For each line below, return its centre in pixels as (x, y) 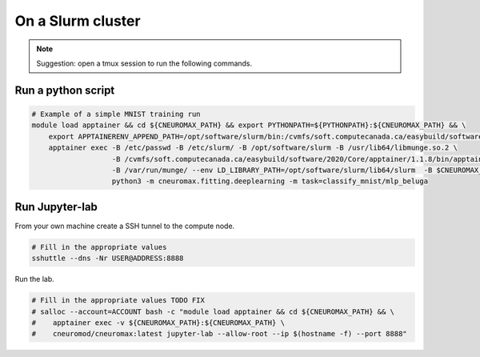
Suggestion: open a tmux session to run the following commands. (144, 63)
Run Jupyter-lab (56, 207)
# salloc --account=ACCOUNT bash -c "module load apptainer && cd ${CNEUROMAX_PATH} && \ (213, 311)
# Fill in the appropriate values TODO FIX (118, 301)
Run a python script (65, 90)
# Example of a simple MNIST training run (116, 114)
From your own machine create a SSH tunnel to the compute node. (125, 226)
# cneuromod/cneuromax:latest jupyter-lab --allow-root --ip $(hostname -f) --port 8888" (219, 334)
